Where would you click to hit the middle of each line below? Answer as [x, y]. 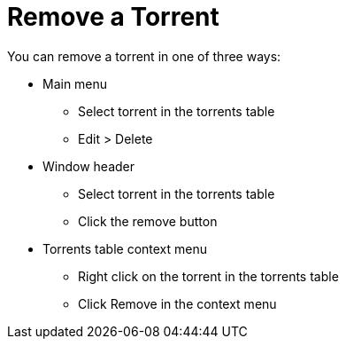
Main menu [75, 83]
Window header [89, 166]
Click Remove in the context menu [177, 303]
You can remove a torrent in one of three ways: [144, 56]
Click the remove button [148, 221]
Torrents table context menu [125, 248]
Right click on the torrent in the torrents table [208, 276]
